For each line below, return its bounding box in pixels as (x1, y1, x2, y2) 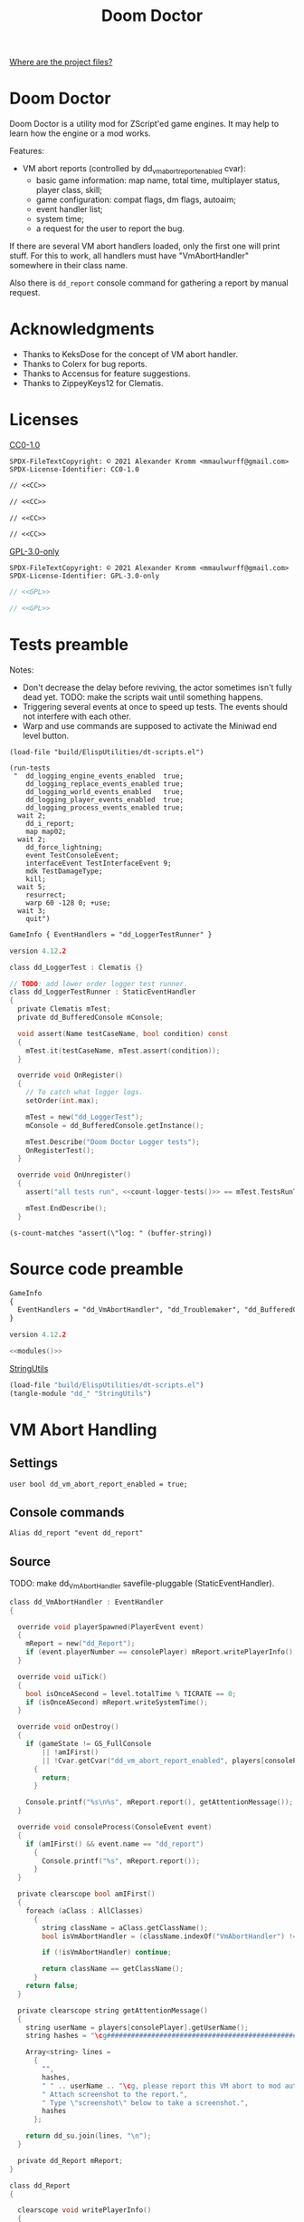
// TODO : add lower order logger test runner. (9, 979, 188, 988)
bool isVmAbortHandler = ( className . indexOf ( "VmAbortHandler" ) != (42, 1932, 298, 1941)
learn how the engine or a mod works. (9, 128, 151, 139)
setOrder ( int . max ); (25, 1096, 100, 1106)
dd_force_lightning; (25, 842, 103, 852)
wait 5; (17, 882, 47, 891)
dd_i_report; (25, 819, 75, 828)
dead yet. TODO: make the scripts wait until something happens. (22, 691, 264, 703)
